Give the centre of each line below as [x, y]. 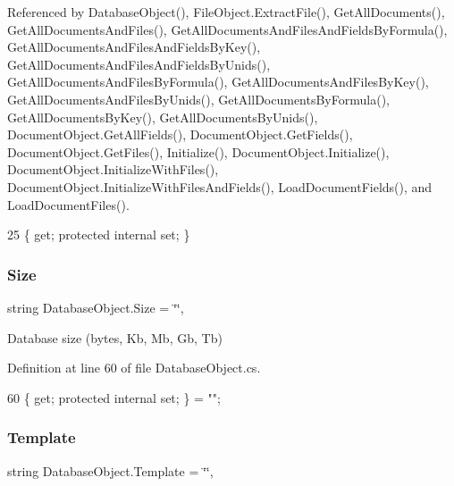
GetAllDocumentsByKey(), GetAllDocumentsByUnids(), [163, 117]
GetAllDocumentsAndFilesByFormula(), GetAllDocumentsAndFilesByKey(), [218, 82]
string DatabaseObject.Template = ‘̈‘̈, [110, 470]
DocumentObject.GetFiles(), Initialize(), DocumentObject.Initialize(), [198, 151]
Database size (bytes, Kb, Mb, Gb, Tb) [115, 337]
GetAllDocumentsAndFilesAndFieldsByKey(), [134, 47]
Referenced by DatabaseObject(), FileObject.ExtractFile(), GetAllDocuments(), [226, 12]
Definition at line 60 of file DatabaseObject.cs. [134, 368]
